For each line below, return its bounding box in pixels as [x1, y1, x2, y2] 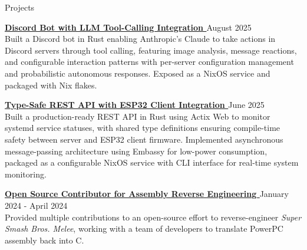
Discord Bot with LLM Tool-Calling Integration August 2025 [5, 21, 252, 33]
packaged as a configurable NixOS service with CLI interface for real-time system [5, 156, 299, 169]
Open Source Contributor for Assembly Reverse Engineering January [5, 187, 289, 200]
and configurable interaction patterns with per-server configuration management [5, 55, 294, 68]
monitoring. [5, 167, 47, 180]
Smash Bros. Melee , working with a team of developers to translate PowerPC [5, 222, 283, 235]
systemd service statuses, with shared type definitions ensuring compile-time [5, 121, 280, 134]
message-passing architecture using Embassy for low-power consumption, [5, 144, 268, 157]
